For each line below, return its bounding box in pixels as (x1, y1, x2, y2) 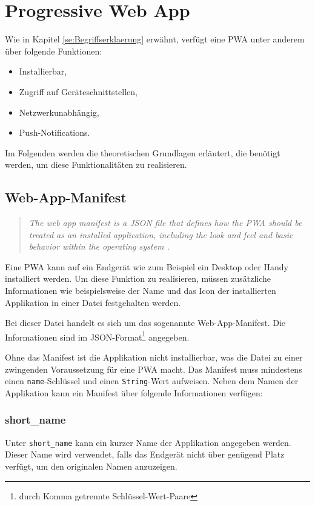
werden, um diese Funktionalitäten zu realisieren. (5, 158, 187, 171)
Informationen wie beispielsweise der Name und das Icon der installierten (5, 284, 276, 297)
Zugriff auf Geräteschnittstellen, (19, 85, 138, 98)
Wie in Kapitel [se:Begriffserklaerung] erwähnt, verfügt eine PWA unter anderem (5, 33, 305, 45)
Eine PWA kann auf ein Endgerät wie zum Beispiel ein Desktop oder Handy (5, 260, 288, 273)
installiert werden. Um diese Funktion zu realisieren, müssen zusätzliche (5, 272, 271, 285)
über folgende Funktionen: (5, 44, 102, 57)
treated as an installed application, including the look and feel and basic (28, 228, 293, 241)
